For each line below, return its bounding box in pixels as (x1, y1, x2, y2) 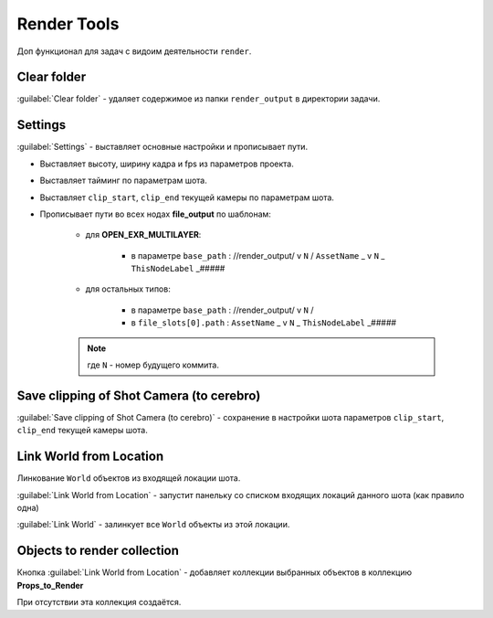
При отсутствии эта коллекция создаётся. (16, 597, 182, 608)
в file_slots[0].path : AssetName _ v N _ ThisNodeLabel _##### (131, 317, 397, 328)
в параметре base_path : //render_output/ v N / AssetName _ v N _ (131, 250, 385, 261)
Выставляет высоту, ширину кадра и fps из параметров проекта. (39, 158, 294, 169)
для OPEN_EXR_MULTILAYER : (85, 229, 202, 240)
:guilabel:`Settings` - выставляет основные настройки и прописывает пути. (16, 142, 309, 153)
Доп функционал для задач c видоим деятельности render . (16, 46, 252, 57)
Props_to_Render (16, 580, 84, 591)
